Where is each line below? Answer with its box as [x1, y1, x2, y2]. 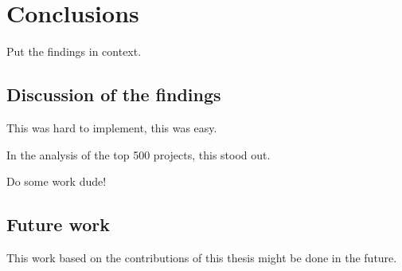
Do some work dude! [6, 173, 107, 190]
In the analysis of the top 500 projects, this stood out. [6, 146, 271, 163]
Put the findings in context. [6, 43, 142, 60]
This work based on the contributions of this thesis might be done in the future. [6, 249, 397, 265]
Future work [6, 212, 111, 237]
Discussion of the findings [6, 82, 221, 107]
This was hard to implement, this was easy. [6, 119, 217, 135]
